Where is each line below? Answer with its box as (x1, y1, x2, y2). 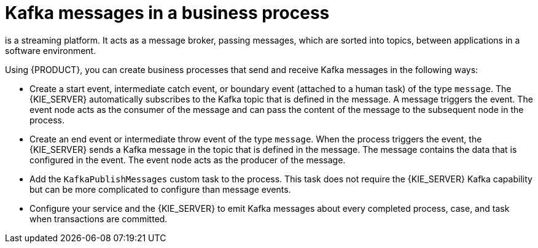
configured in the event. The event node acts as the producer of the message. (29, 154, 346, 165)
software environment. (5, 45, 96, 56)
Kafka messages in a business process (5, 2, 330, 23)
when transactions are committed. (29, 213, 168, 224)
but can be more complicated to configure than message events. (29, 184, 291, 195)
